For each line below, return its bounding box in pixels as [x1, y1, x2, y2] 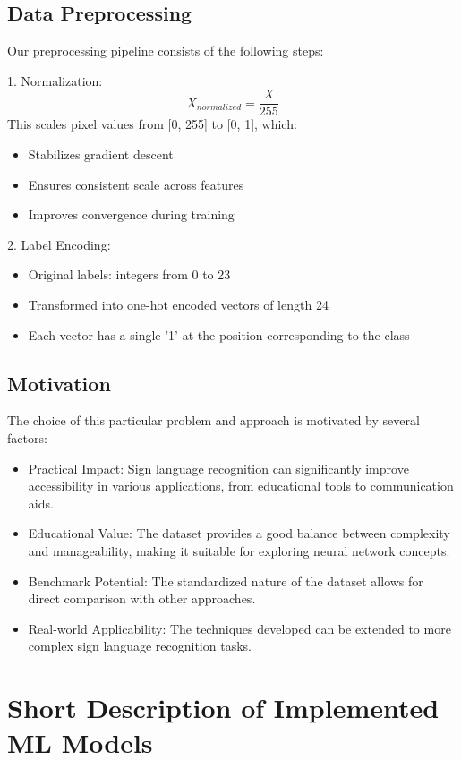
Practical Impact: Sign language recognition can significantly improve [28, 458, 409, 477]
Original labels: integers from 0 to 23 [28, 265, 231, 284]
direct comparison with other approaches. [28, 589, 256, 608]
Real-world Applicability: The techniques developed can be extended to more [28, 619, 451, 637]
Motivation [7, 369, 111, 397]
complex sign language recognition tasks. [28, 636, 252, 655]
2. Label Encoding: [7, 235, 111, 253]
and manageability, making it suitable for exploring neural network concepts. [28, 541, 450, 559]
